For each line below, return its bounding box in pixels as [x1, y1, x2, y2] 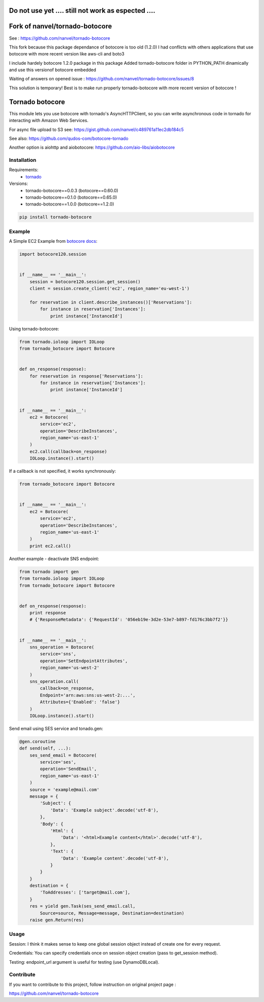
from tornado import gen [19, 569, 79, 574]
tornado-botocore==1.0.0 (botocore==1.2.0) [25, 201, 114, 207]
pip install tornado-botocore [19, 214, 92, 220]
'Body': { [40, 821, 64, 826]
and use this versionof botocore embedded [9, 67, 96, 73]
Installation [9, 157, 37, 164]
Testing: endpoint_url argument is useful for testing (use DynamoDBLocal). [9, 959, 160, 965]
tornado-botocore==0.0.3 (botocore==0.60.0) [25, 187, 118, 193]
